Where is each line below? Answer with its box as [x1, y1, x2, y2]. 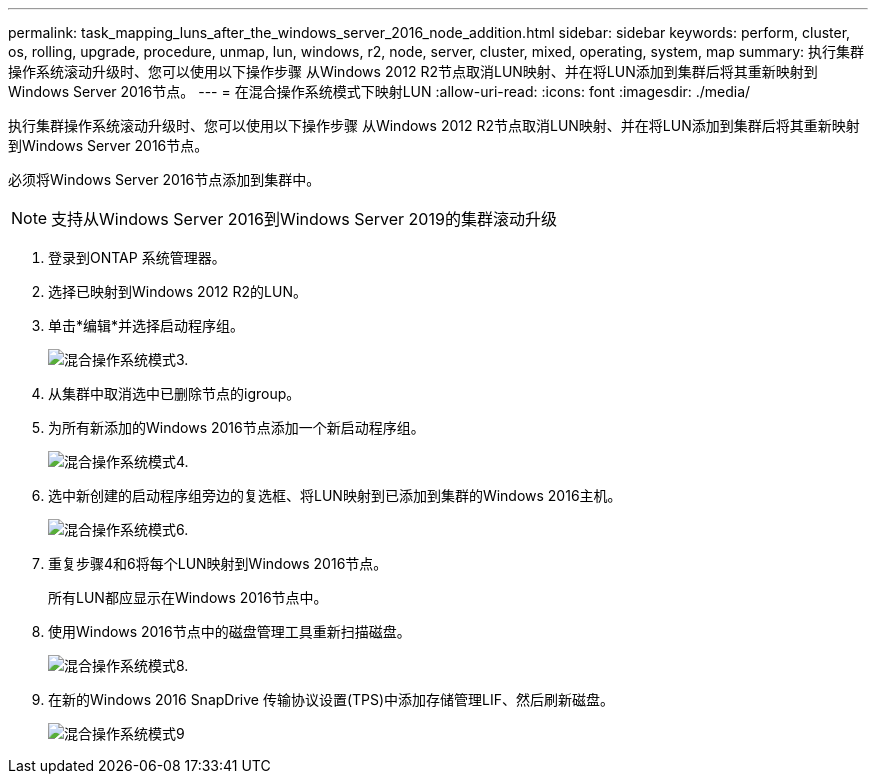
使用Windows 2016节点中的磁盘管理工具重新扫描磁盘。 [48, 623, 411, 640]
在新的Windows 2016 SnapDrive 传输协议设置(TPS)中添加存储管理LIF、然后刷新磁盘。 [48, 691, 615, 708]
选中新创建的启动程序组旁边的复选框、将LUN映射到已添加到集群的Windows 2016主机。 [48, 487, 622, 504]
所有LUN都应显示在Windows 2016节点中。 [48, 589, 328, 606]
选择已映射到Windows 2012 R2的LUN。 [48, 283, 307, 300]
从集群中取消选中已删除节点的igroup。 [48, 385, 301, 402]
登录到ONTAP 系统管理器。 [48, 249, 226, 266]
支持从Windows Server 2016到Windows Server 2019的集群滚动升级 [51, 209, 557, 229]
